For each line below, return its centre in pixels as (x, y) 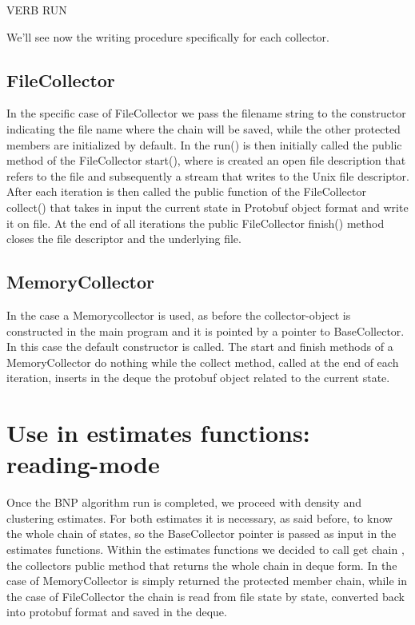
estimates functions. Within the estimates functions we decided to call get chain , (206, 549)
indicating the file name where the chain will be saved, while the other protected (204, 128)
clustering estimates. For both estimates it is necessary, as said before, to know (200, 518)
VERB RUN (37, 10)
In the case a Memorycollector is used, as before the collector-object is (179, 314)
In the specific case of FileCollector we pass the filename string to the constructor (206, 113)
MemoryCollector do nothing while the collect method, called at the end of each (203, 362)
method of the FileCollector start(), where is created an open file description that (206, 160)
